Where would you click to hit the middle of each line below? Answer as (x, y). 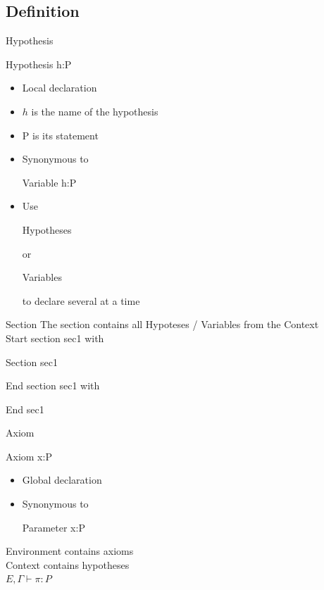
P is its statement (60, 135)
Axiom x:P (29, 456)
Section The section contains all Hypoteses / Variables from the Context (162, 324)
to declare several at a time (81, 300)
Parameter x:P (54, 527)
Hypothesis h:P (39, 64)
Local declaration (60, 88)
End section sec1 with (53, 385)
